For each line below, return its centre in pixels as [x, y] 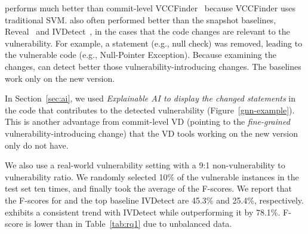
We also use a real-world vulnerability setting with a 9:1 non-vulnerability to [145, 165]
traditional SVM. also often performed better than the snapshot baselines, [141, 19]
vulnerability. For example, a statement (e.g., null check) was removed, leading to [154, 43]
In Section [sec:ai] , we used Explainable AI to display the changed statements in [150, 98]
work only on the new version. [60, 78]
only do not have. [37, 145]
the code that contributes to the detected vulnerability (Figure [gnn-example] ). [150, 110]
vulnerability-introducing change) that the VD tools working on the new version [151, 133]
